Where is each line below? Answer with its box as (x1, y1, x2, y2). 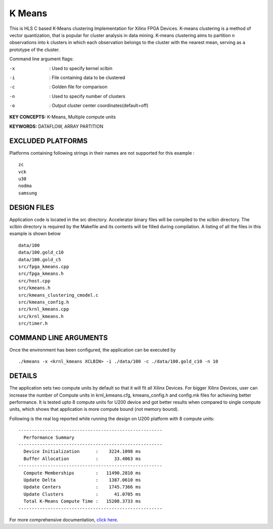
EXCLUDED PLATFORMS (9, 136, 88, 145)
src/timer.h (18, 321, 48, 327)
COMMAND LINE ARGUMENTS (9, 333, 108, 342)
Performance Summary (23, 434, 75, 440)
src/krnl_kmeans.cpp (18, 306, 69, 312)
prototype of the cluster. (9, 46, 60, 53)
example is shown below (9, 231, 61, 237)
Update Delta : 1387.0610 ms (23, 477, 141, 483)
